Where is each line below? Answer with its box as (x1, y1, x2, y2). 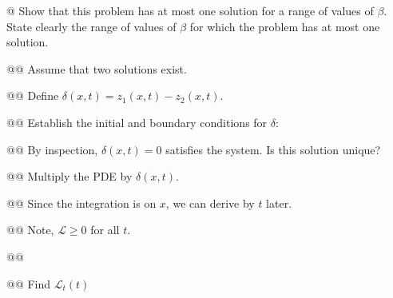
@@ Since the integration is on (6, 194, 157, 211)
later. (266, 194, 292, 211)
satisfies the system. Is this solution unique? (165, 141, 381, 157)
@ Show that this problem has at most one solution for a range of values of (6, 2, 374, 18)
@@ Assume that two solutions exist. (6, 60, 187, 77)
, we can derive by (165, 194, 255, 211)
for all (90, 221, 120, 238)
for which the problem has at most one (189, 18, 380, 34)
